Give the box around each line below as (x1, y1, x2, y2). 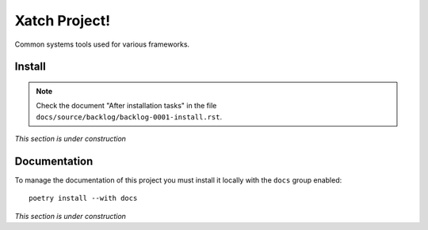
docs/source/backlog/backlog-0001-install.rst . (36, 111, 222, 122)
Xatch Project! (14, 12, 111, 29)
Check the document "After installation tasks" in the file (36, 101, 217, 111)
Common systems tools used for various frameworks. (14, 40, 190, 49)
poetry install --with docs (29, 194, 138, 203)
